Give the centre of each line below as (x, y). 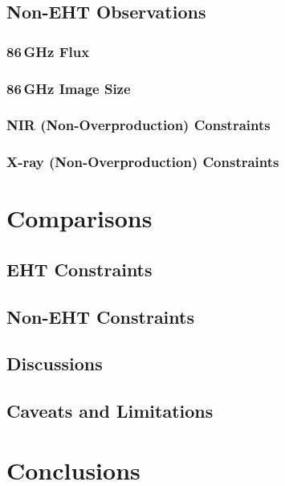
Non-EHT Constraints (100, 316)
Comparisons (79, 218)
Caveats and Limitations (110, 411)
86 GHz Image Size (69, 88)
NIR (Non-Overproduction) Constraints (138, 125)
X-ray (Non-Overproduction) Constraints (143, 162)
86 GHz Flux (48, 51)
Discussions (55, 363)
